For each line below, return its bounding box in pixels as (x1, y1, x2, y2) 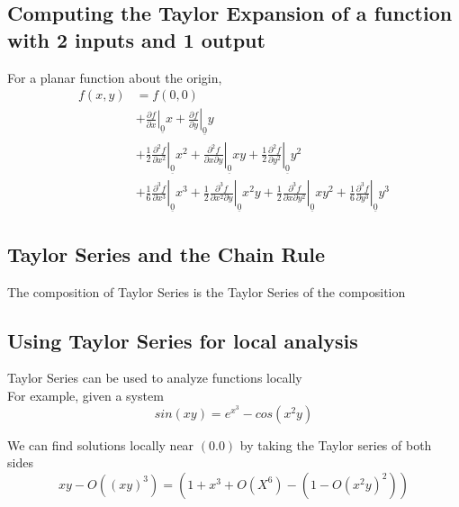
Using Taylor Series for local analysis (7, 326, 358, 354)
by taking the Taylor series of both (239, 435, 432, 454)
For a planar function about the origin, (7, 68, 222, 86)
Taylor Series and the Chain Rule (7, 240, 326, 267)
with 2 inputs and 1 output (7, 25, 265, 53)
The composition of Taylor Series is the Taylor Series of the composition (7, 282, 406, 301)
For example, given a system (7, 385, 164, 404)
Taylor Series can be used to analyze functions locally (7, 368, 302, 387)
